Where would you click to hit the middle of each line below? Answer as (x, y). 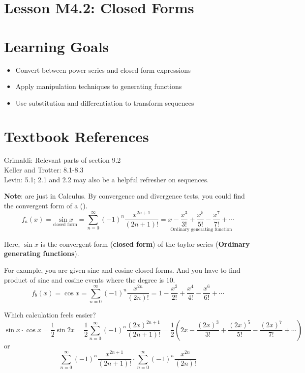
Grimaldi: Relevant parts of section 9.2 (62, 160)
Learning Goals (57, 46)
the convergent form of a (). (46, 205)
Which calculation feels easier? (50, 314)
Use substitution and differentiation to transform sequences (105, 102)
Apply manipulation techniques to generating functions (99, 86)
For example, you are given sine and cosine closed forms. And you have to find (122, 270)
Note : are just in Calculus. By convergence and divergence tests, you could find (124, 196)
